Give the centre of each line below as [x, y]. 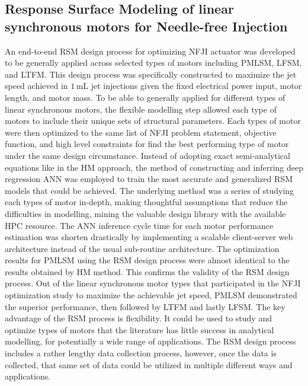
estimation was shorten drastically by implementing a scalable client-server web [149, 237]
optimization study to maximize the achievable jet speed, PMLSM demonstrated [151, 295]
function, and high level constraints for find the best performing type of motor [147, 144]
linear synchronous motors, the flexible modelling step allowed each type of [141, 109]
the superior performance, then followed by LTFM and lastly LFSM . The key [145, 306]
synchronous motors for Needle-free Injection [146, 26]
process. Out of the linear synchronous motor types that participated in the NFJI [153, 283]
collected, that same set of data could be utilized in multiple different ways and [149, 364]
